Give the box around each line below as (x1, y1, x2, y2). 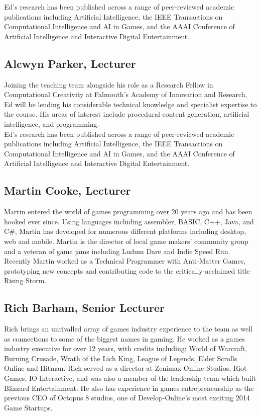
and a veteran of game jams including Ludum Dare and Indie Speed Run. (4, 245, 230, 256)
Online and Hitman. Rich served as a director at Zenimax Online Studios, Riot (4, 363, 247, 373)
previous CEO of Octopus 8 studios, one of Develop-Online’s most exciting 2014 (4, 392, 250, 403)
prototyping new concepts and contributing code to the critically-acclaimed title (4, 265, 250, 276)
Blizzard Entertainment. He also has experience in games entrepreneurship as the (4, 382, 254, 393)
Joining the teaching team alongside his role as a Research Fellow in (4, 79, 213, 90)
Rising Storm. (4, 275, 47, 286)
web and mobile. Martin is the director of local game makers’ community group (4, 235, 248, 246)
